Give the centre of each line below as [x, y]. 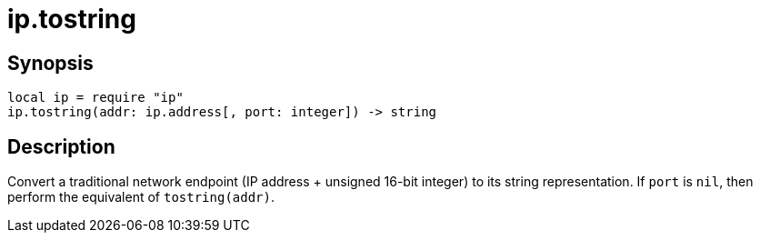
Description [61, 146]
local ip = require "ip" [95, 98]
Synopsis [50, 63]
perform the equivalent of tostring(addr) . [141, 197]
